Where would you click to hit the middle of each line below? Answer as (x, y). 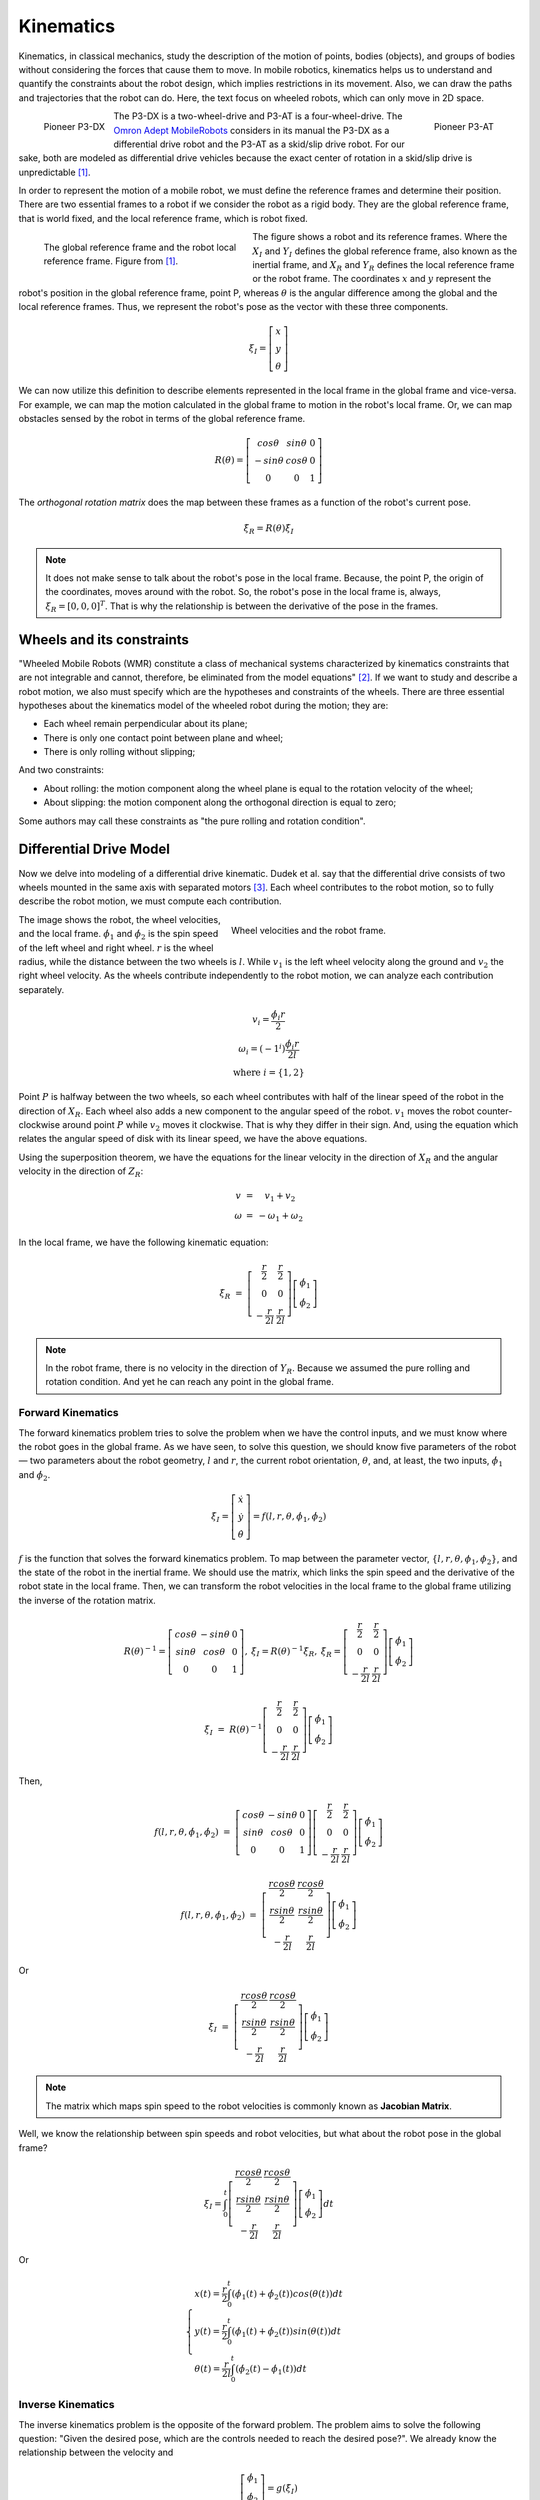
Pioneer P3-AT (463, 126)
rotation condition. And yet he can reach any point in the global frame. (189, 1382)
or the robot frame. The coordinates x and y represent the (372, 279)
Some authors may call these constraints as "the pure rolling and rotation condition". (192, 821)
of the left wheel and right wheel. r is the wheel (116, 947)
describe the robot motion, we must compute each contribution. (150, 901)
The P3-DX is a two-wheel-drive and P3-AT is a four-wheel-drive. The (258, 116)
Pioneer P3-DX (74, 126)
